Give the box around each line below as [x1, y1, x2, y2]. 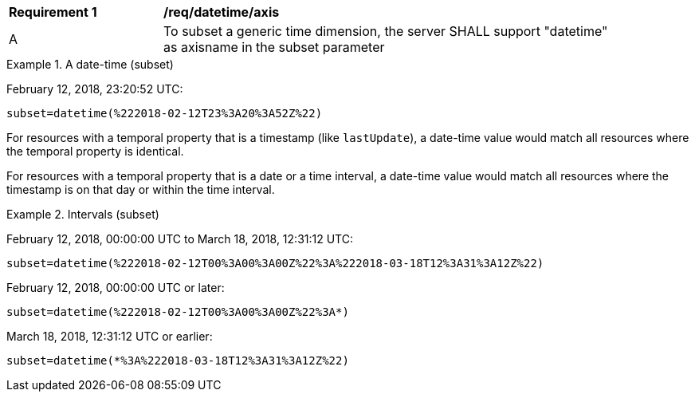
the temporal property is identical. [6, 144, 184, 158]
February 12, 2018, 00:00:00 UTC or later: [6, 281, 225, 294]
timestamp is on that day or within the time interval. [6, 183, 275, 196]
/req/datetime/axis [163, 4, 280, 20]
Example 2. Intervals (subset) [6, 207, 159, 221]
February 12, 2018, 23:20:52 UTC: [6, 82, 183, 96]
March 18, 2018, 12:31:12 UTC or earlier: [6, 329, 213, 343]
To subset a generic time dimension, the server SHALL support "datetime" [163, 23, 608, 39]
